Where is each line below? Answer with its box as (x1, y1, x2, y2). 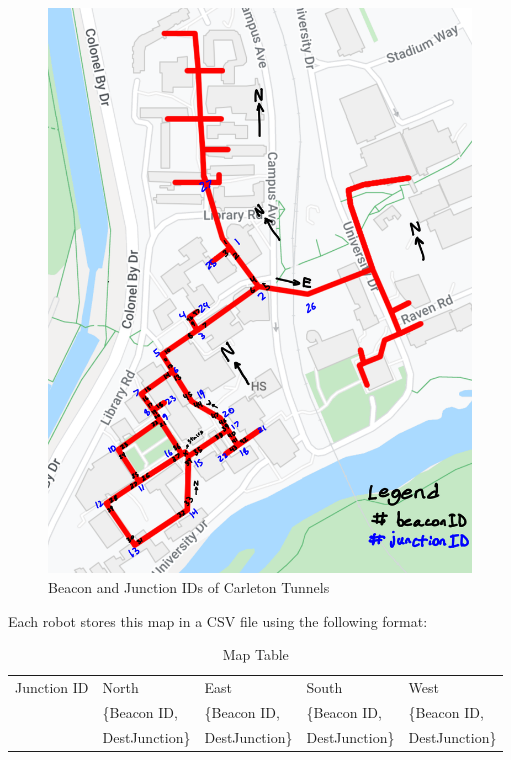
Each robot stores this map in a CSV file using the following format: (8, 610, 428, 631)
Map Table (222, 644, 289, 665)
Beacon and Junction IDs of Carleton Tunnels (48, 576, 330, 597)
